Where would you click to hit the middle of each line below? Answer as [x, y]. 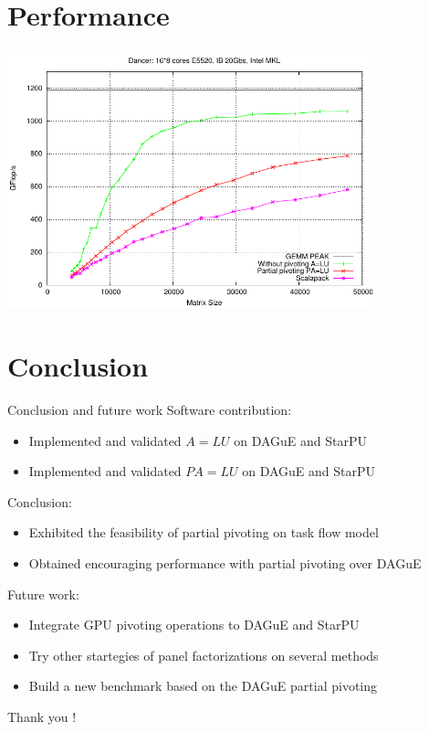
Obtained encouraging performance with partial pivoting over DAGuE [225, 563]
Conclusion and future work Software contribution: [150, 410]
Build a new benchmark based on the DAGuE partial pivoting [203, 686]
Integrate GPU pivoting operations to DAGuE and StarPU [194, 625]
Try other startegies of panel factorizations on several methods [204, 655]
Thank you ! [42, 716]
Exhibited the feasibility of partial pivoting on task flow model [204, 532]
